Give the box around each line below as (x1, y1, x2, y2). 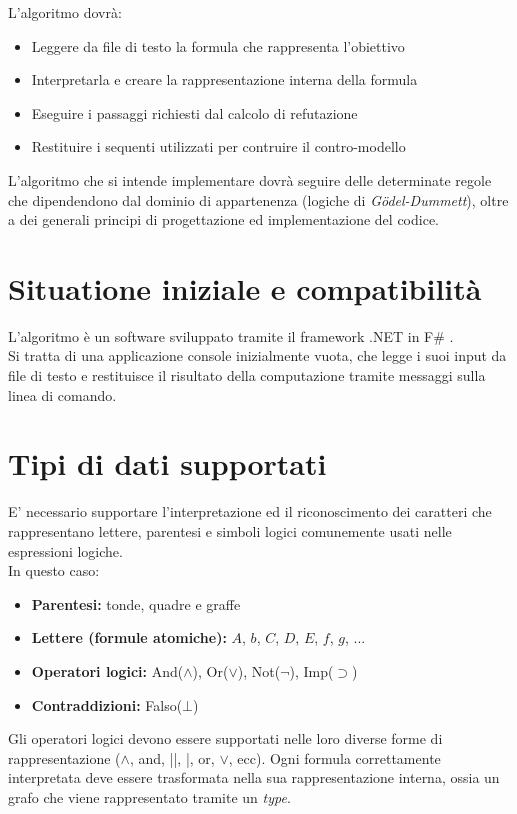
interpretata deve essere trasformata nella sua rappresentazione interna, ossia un (8, 767, 500, 788)
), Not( (237, 660, 281, 681)
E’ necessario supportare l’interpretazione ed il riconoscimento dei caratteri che (8, 501, 492, 522)
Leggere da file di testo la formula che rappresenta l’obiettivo (31, 35, 405, 56)
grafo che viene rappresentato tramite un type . (8, 786, 291, 807)
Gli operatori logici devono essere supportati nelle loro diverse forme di (8, 728, 443, 749)
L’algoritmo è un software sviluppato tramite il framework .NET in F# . (8, 325, 454, 346)
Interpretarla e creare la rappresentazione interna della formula (31, 69, 418, 90)
